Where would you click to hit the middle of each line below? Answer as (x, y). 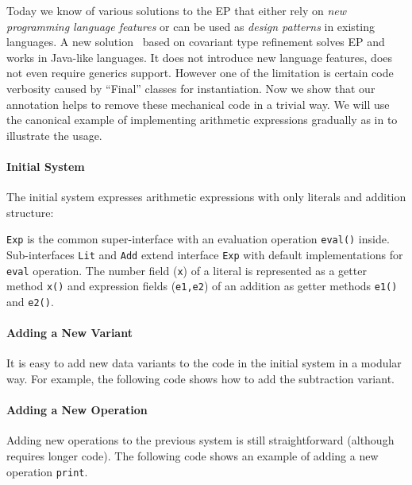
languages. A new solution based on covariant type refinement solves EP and (196, 42)
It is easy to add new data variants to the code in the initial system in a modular (204, 363)
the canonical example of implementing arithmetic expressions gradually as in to (202, 120)
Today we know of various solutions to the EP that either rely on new (177, 10)
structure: (30, 212)
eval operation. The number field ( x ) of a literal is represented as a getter (187, 270)
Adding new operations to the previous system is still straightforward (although (200, 440)
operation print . (47, 471)
